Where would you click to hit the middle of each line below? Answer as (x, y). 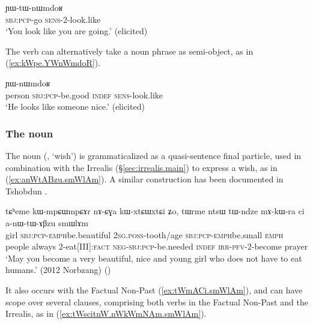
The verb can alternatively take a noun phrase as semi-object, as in (129, 51)
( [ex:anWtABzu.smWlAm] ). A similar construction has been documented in (144, 179)
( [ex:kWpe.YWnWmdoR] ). (53, 63)
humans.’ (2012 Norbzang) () (58, 270)
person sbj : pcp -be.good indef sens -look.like (84, 94)
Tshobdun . (26, 190)
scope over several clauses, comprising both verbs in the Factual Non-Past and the (157, 301)
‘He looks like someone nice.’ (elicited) (75, 106)
